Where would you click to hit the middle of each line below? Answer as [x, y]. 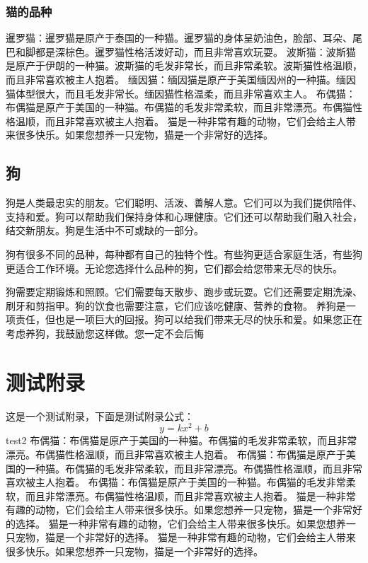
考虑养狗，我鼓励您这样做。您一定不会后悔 [105, 333]
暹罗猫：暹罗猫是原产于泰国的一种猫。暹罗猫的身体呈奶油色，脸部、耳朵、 [179, 38]
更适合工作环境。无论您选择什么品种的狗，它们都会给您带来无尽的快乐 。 [174, 268]
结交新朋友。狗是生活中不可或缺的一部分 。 [105, 230]
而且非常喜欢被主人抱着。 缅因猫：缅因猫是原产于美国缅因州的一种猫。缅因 [181, 79]
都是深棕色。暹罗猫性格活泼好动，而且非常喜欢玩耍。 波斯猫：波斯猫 [195, 51]
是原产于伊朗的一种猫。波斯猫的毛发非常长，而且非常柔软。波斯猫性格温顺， [184, 65]
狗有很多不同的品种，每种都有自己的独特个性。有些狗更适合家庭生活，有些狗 [184, 254]
